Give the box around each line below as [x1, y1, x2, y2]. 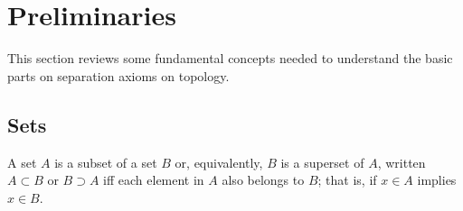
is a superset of [280, 152, 364, 171]
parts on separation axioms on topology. [7, 66, 230, 85]
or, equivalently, [175, 152, 263, 171]
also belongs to [222, 170, 305, 189]
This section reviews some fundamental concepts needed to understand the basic [7, 49, 453, 68]
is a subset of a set [54, 152, 157, 171]
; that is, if [317, 170, 377, 189]
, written [377, 152, 426, 171]
